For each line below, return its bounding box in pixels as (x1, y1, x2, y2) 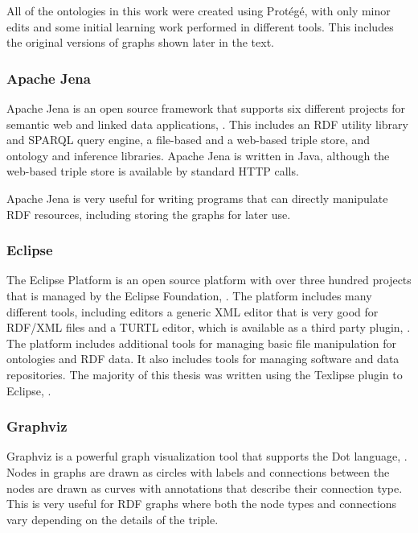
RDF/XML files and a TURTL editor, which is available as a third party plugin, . (6, 319, 411, 336)
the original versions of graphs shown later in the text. (6, 34, 274, 51)
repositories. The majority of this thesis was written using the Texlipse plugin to (6, 366, 403, 382)
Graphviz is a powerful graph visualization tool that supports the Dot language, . (6, 448, 408, 465)
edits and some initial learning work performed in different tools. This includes (6, 18, 394, 35)
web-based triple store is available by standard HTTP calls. (6, 163, 299, 180)
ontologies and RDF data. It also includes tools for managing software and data (6, 350, 400, 367)
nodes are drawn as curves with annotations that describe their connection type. (6, 479, 403, 496)
